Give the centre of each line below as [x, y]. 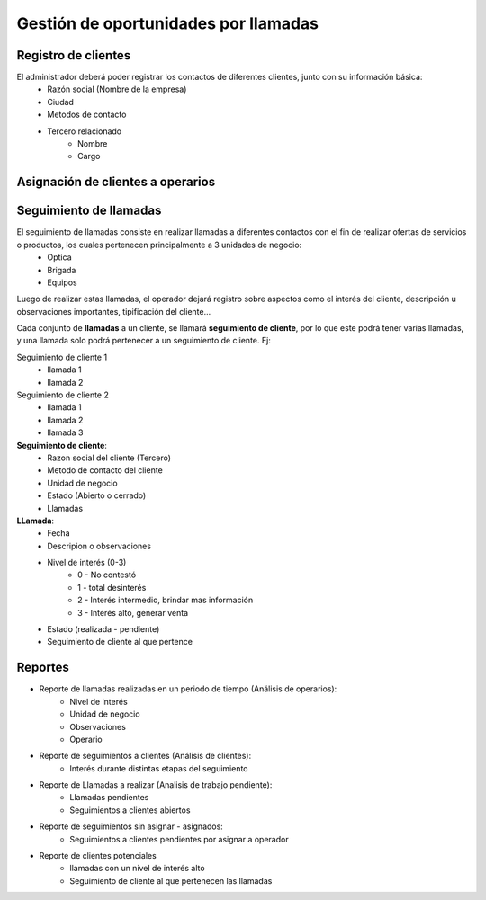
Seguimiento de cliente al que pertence [120, 642]
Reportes [43, 668]
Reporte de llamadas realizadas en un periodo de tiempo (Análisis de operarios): [188, 689]
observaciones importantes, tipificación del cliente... [114, 311]
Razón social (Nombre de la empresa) [117, 89]
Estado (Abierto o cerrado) [97, 495]
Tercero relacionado [85, 131]
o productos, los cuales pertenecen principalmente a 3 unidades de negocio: [159, 245]
